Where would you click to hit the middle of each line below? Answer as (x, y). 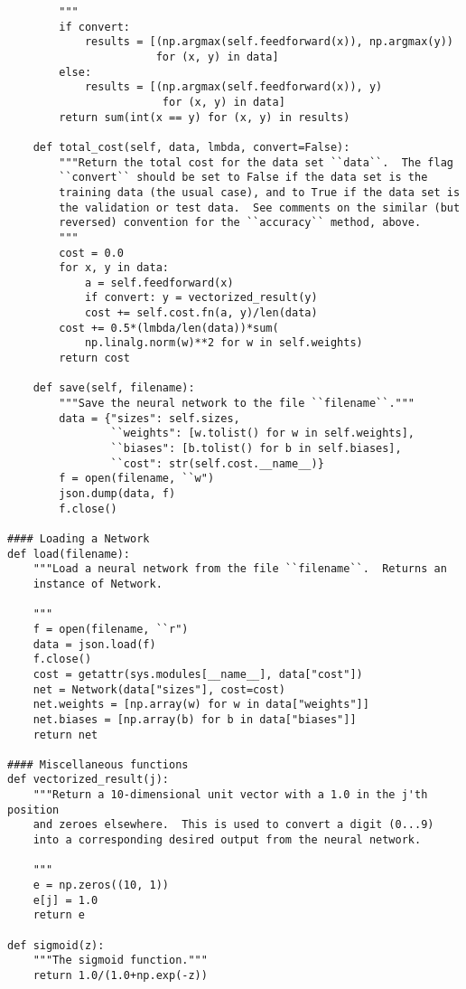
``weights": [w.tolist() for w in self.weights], (263, 433)
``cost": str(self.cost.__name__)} (217, 463)
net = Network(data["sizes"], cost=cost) (159, 689)
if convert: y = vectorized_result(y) (201, 298)
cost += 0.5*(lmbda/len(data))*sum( (169, 328)
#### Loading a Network (79, 538)
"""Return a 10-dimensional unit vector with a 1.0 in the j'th (230, 795)
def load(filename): (69, 554)
